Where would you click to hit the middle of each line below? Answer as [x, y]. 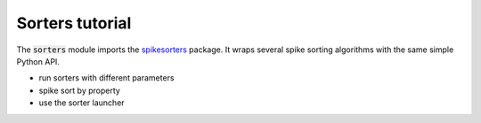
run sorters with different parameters [106, 78]
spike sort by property [79, 90]
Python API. [38, 61]
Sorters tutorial [74, 23]
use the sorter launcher [82, 103]
